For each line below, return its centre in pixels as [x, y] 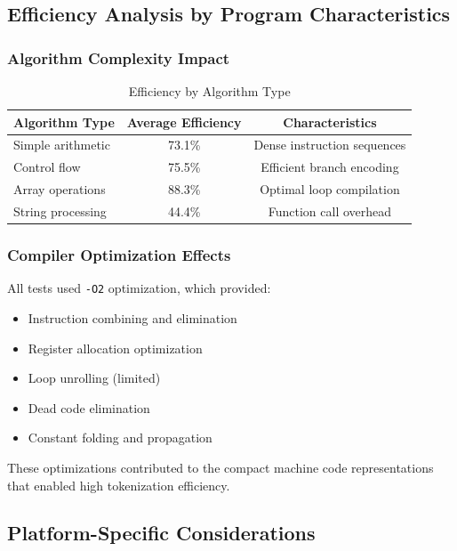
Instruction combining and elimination [132, 317]
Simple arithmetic [62, 145]
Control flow [47, 167]
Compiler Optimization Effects [119, 254]
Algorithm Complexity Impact [119, 57]
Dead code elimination [89, 407]
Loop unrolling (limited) [94, 378]
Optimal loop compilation [330, 189]
